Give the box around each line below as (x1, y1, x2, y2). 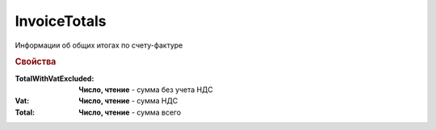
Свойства (15, 57, 57, 68)
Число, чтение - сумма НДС (78, 96, 178, 106)
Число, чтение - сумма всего (78, 107, 182, 117)
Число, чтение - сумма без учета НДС (78, 85, 213, 94)
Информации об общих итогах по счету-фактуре (15, 40, 183, 50)
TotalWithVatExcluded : (15, 73, 94, 83)
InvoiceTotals (15, 12, 107, 30)
